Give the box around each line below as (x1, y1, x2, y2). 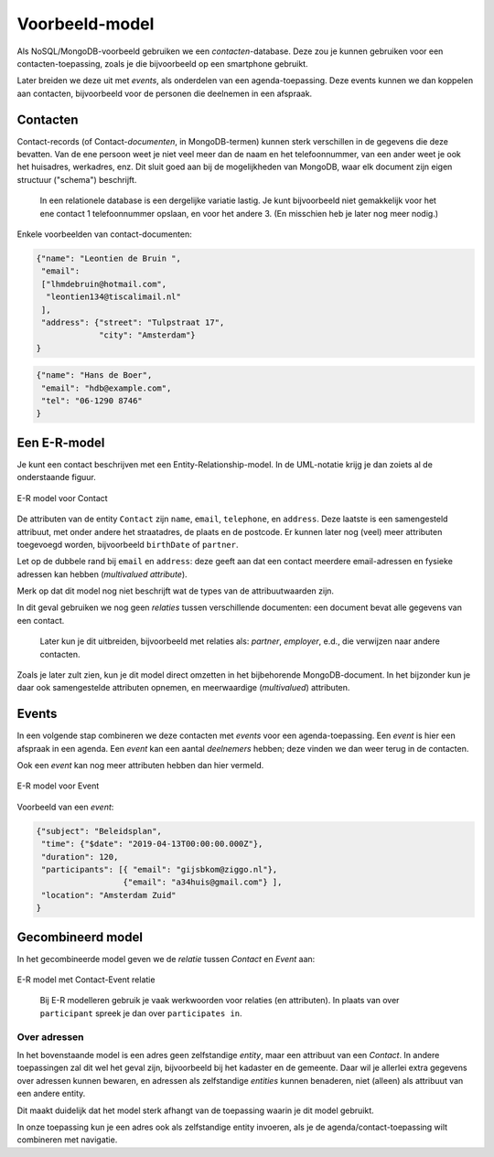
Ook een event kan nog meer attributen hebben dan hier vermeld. (16, 760, 264, 771)
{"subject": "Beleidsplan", (36, 826, 162, 836)
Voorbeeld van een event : (16, 801, 114, 812)
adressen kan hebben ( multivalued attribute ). (16, 568, 188, 580)
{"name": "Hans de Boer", (36, 370, 153, 380)
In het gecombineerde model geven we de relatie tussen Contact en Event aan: (16, 953, 316, 964)
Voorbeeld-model (16, 14, 155, 34)
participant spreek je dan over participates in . (39, 1007, 242, 1019)
